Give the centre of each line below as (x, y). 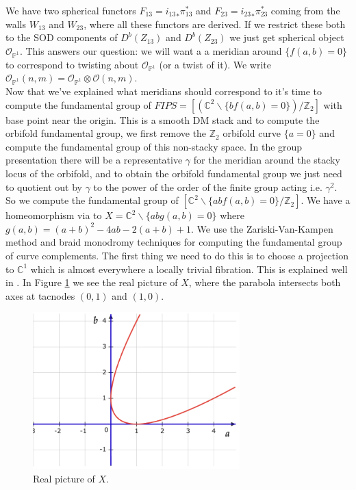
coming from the (305, 10)
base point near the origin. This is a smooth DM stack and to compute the (163, 119)
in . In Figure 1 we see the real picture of (92, 282)
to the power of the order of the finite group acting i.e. (208, 186)
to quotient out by (44, 186)
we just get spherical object (287, 37)
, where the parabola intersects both (265, 282)
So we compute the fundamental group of (92, 200)
